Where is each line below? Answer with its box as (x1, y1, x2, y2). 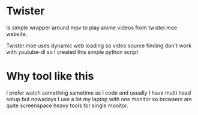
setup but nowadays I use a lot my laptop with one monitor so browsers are (6, 95, 192, 102)
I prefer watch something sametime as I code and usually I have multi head (6, 89, 191, 96)
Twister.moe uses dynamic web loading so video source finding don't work (6, 42, 192, 49)
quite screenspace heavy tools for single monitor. (6, 102, 128, 109)
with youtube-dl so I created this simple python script (6, 48, 139, 55)
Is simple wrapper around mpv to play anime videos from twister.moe (6, 24, 178, 31)
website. (6, 30, 28, 37)
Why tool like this (6, 69, 94, 83)
